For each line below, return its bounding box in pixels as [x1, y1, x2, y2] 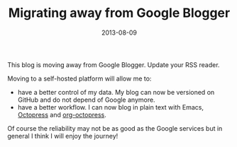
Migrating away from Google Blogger [8, 5, 231, 21]
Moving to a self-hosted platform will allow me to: [7, 74, 152, 83]
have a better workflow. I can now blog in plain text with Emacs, [17, 102, 204, 111]
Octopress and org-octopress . [17, 110, 106, 119]
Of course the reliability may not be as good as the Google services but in [7, 124, 223, 132]
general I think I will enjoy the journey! [7, 131, 118, 140]
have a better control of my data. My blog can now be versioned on [17, 88, 215, 96]
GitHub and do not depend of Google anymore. [17, 95, 155, 104]
